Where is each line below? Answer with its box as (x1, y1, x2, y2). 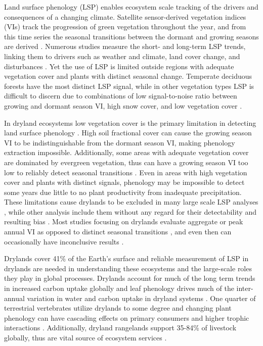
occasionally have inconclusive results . (4, 236, 124, 246)
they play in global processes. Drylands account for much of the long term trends (4, 273, 255, 283)
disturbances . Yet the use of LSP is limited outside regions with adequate (4, 61, 234, 71)
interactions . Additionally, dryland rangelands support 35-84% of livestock (4, 322, 237, 333)
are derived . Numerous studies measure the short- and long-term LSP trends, (4, 41, 246, 52)
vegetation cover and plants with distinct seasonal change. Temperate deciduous (4, 71, 252, 81)
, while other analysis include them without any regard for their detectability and (4, 206, 256, 217)
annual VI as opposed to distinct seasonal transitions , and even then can (4, 226, 232, 237)
